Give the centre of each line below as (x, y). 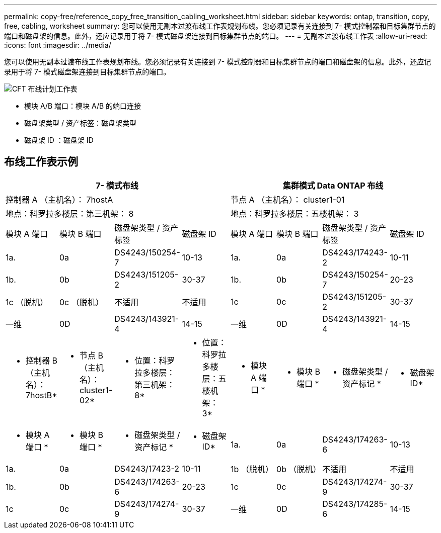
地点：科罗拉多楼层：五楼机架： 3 (295, 213)
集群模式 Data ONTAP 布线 (333, 185)
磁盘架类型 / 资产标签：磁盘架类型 (80, 123)
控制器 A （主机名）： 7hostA (59, 199)
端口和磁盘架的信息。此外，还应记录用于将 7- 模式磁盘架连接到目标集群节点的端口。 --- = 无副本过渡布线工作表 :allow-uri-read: (216, 36)
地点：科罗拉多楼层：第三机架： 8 (70, 213)
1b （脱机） (252, 469)
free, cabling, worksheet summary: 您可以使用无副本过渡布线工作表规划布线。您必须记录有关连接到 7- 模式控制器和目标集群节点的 (220, 26)
